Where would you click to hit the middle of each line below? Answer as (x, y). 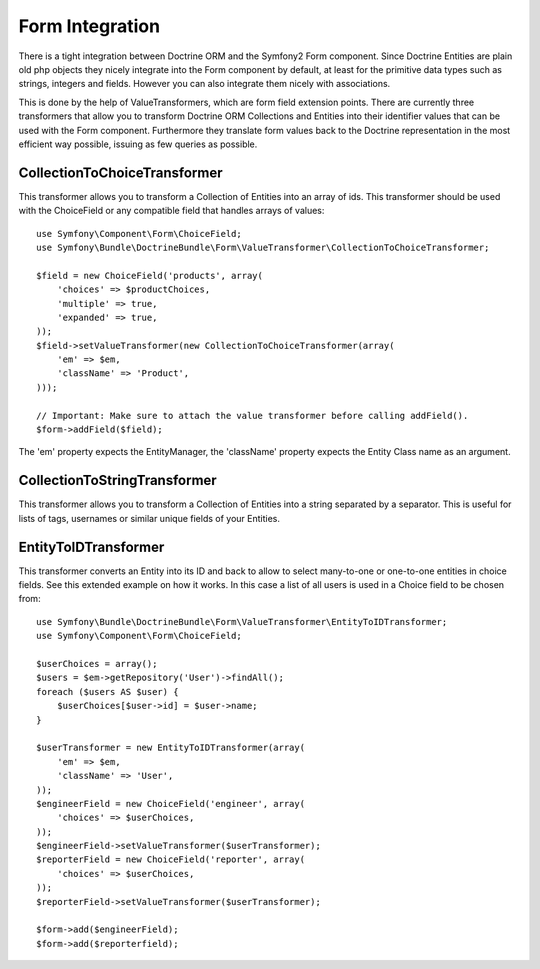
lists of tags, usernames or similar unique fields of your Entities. (149, 518)
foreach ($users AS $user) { (107, 691)
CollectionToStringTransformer (117, 480)
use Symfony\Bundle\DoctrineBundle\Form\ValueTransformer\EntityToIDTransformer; (242, 621)
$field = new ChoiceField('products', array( (150, 275)
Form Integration (89, 26)
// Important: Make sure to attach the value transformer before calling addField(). (252, 415)
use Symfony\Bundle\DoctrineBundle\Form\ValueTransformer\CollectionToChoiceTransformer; (263, 247)
